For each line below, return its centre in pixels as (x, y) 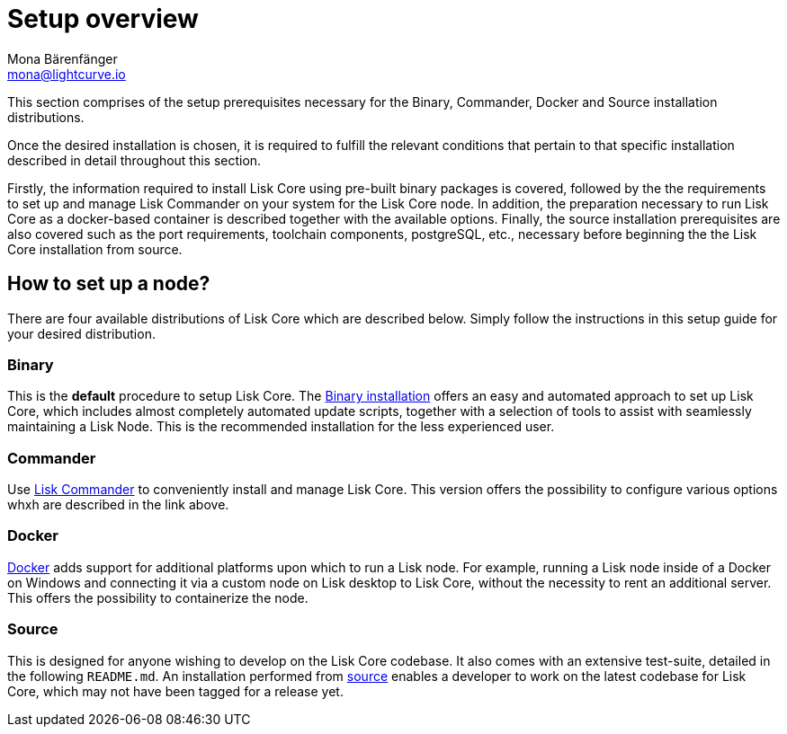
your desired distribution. (81, 333)
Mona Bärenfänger (63, 58)
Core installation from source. (95, 249)
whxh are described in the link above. (118, 505)
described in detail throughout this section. (134, 160)
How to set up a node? (109, 284)
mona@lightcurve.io (67, 74)
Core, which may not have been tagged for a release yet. (175, 691)
